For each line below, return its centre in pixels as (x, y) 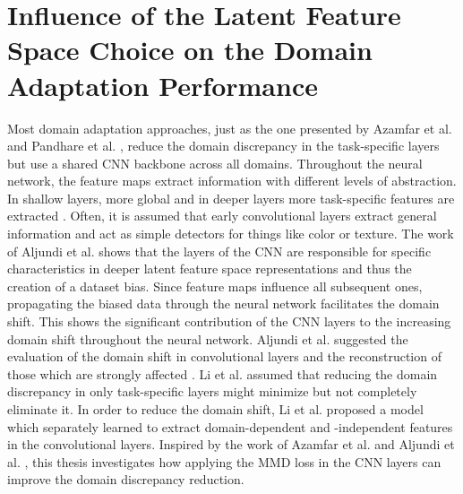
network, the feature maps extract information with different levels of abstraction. (232, 181)
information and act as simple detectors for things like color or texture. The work (231, 234)
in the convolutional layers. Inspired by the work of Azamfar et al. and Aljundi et (231, 444)
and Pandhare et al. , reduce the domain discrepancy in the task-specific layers (223, 146)
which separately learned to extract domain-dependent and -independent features (230, 426)
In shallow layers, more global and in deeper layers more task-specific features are (231, 198)
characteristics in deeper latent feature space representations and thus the (210, 269)
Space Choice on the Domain (190, 50)
